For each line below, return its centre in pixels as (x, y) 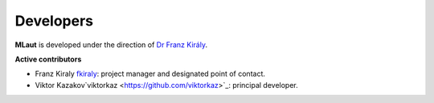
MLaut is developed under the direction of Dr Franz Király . (111, 45)
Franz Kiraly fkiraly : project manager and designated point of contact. (150, 74)
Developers (54, 21)
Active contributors (48, 59)
